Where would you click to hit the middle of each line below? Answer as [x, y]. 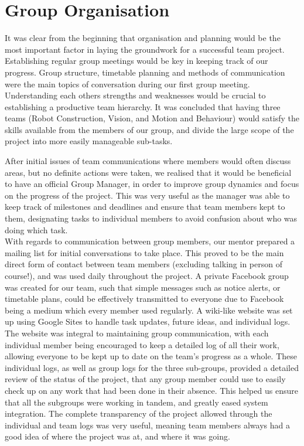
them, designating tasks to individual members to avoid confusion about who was [151, 218]
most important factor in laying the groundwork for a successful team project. [145, 49]
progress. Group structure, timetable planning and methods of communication [145, 72]
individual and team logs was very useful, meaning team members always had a [147, 425]
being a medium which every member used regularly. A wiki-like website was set [149, 310]
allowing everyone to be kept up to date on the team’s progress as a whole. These [151, 356]
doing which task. [36, 229]
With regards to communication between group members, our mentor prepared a [150, 241]
